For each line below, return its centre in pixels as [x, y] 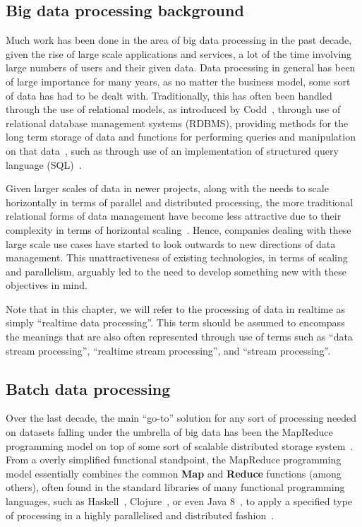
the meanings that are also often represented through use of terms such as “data [179, 337]
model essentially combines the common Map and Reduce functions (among [174, 473]
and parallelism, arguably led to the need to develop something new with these [176, 271]
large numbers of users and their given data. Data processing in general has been [181, 67]
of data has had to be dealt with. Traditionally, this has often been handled [169, 95]
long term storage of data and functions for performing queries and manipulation [181, 137]
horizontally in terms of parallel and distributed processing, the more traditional [180, 202]
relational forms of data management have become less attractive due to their [174, 216]
